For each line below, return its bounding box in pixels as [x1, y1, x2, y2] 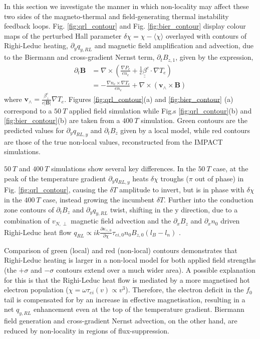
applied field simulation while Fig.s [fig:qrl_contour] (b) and [69, 105, 252, 116]
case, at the [213, 163, 248, 173]
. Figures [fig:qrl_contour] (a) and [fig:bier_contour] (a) [64, 93, 233, 104]
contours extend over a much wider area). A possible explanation [56, 265, 255, 275]
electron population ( [4, 284, 69, 295]
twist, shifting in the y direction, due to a [110, 204, 238, 214]
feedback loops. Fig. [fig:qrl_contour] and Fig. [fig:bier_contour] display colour [4, 21, 246, 31]
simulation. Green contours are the [141, 115, 247, 126]
